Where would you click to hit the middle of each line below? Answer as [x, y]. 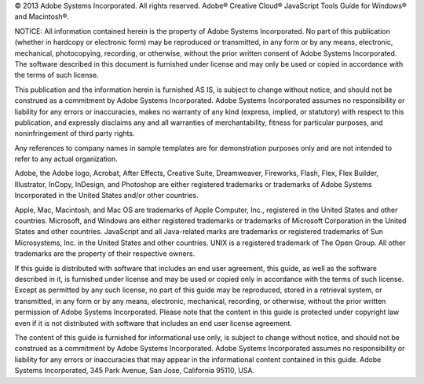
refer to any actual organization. [66, 159]
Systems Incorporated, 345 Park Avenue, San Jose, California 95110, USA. [135, 371]
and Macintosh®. [42, 16]
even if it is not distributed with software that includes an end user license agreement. [153, 323]
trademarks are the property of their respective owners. [105, 254]
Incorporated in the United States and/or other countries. [107, 196]
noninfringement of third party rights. [75, 133]
